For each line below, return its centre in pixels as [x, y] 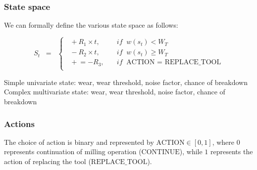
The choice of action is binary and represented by [79, 142]
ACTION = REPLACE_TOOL [174, 63]
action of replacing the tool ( [48, 161]
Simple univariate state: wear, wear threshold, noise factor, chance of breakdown [126, 82]
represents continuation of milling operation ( [73, 151]
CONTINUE [160, 152]
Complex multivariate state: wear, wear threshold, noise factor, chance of [115, 92]
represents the [232, 151]
